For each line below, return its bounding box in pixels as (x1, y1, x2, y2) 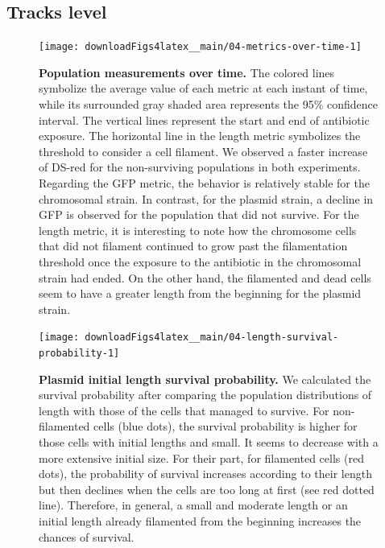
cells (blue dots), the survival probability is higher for (93, 418, 358, 435)
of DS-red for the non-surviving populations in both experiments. (39, 159, 361, 175)
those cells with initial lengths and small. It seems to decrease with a (39, 434, 379, 451)
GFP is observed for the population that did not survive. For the (39, 206, 359, 223)
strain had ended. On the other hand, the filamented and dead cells (39, 269, 371, 286)
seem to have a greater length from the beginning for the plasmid (39, 285, 362, 302)
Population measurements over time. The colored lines (39, 64, 335, 80)
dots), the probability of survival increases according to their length (39, 465, 372, 482)
